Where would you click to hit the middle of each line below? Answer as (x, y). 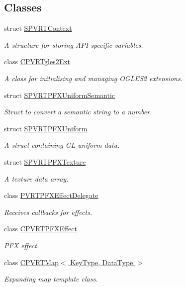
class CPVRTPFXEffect (41, 229)
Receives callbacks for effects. (48, 212)
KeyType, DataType (102, 262)
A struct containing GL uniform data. (62, 145)
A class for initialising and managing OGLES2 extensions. (93, 78)
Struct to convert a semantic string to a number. (78, 112)
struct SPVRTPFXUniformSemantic (60, 95)
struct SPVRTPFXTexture (45, 161)
